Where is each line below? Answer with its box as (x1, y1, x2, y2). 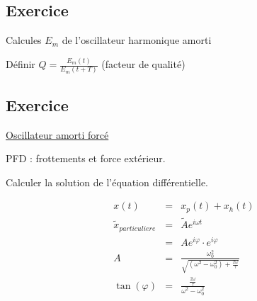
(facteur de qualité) (101, 57, 185, 72)
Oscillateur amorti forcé (6, 127, 109, 142)
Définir (6, 57, 35, 72)
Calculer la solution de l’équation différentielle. (6, 174, 209, 189)
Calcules (6, 33, 42, 47)
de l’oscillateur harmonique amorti (62, 33, 212, 47)
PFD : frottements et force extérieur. (6, 151, 166, 166)
